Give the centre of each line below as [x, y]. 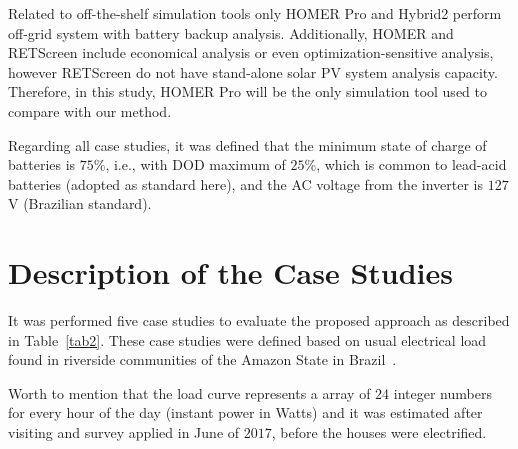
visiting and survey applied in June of [124, 432]
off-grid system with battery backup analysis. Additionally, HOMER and [231, 32]
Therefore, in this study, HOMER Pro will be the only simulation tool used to [247, 91]
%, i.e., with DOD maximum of [189, 164]
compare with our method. [90, 110]
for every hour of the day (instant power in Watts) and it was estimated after [245, 412]
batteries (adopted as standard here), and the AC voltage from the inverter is [245, 183]
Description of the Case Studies [230, 272]
